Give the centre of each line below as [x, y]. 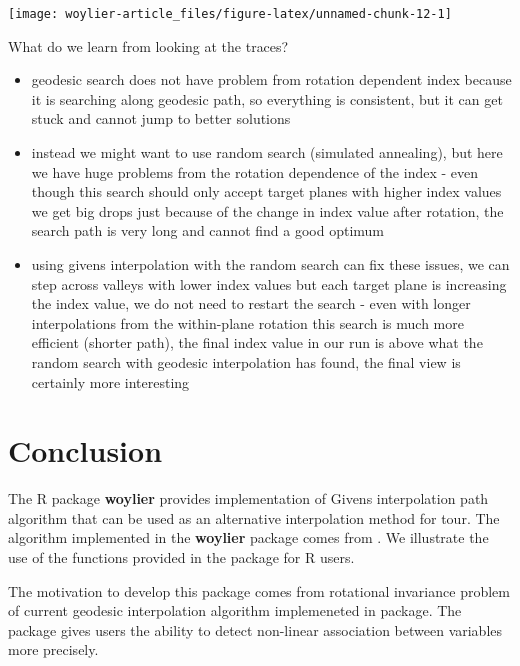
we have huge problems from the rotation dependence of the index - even [255, 171]
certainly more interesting [110, 381]
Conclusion [85, 450]
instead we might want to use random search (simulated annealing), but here [267, 152]
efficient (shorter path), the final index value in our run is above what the [257, 342]
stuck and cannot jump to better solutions [161, 118]
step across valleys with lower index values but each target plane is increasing [269, 283]
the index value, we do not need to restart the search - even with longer [251, 303]
